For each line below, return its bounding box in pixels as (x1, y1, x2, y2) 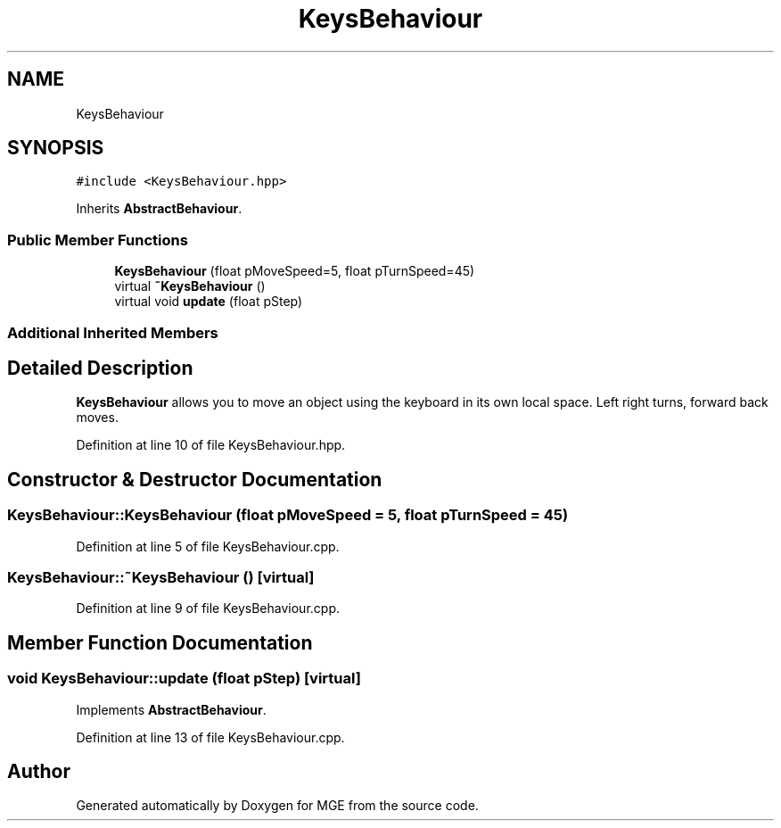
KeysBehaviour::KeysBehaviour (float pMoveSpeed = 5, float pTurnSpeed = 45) (7, 506, 569, 525)
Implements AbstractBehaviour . (76, 701, 267, 717)
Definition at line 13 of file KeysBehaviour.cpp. (76, 729, 345, 745)
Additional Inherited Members (7, 323, 218, 342)
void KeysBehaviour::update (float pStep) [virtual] (7, 669, 361, 688)
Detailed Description (7, 356, 193, 379)
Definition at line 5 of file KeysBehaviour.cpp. (76, 538, 340, 554)
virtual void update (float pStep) (114, 294, 303, 310)
